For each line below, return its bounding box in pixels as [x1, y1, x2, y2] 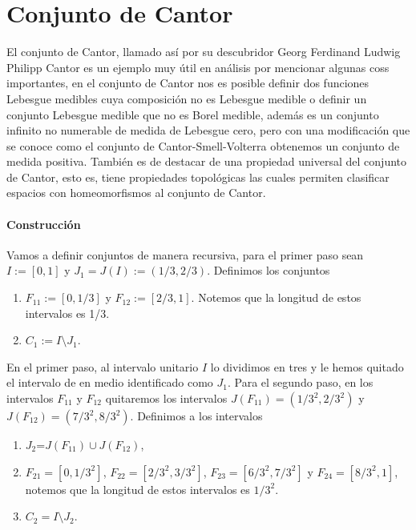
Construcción [6, 215, 81, 232]
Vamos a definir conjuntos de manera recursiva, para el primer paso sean [6, 246, 364, 263]
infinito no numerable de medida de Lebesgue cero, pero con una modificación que [6, 122, 410, 139]
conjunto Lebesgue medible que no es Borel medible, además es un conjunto [6, 106, 379, 122]
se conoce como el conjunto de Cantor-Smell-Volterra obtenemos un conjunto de [6, 137, 400, 154]
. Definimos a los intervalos [130, 408, 263, 424]
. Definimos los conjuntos [207, 262, 330, 279]
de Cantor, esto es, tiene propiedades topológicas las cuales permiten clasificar [6, 168, 390, 185]
